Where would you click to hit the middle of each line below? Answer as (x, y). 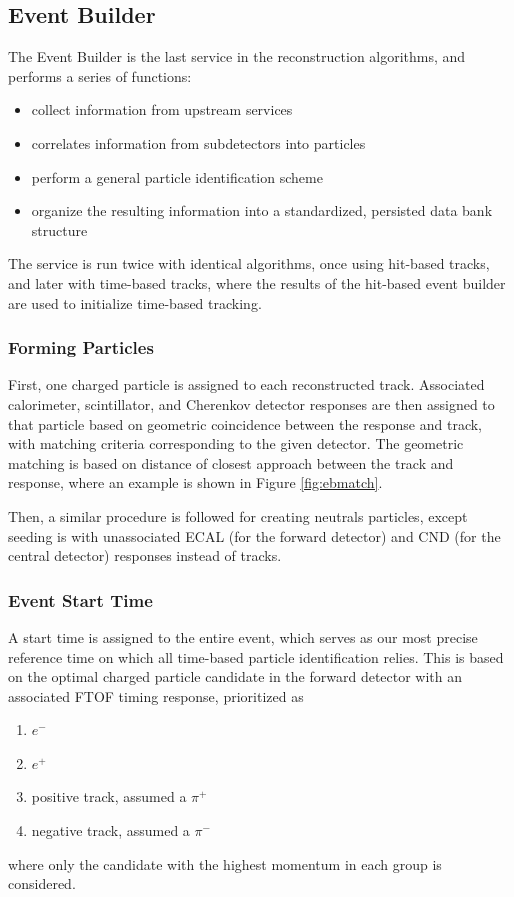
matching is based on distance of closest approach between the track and (231, 462)
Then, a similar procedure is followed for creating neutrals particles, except (238, 515)
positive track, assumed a (109, 796)
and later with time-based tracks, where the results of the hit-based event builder (257, 282)
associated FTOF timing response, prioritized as (156, 695)
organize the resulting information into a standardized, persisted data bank (262, 210)
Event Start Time (80, 599)
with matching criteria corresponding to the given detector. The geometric (236, 443)
